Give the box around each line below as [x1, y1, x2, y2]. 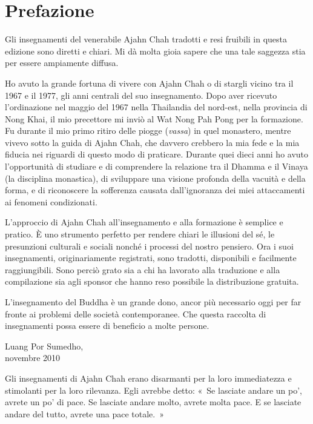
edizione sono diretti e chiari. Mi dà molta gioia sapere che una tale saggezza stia [5, 44, 306, 57]
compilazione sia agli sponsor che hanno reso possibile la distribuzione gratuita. [5, 275, 299, 288]
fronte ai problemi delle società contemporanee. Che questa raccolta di [5, 307, 266, 320]
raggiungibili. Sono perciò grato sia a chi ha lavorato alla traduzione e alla [5, 263, 280, 276]
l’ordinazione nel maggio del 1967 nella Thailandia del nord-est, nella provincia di [5, 101, 308, 113]
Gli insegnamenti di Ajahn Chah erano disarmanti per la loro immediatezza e [5, 371, 292, 384]
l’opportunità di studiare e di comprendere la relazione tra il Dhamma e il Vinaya [5, 160, 308, 173]
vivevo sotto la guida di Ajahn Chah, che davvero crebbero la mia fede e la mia [5, 136, 300, 148]
